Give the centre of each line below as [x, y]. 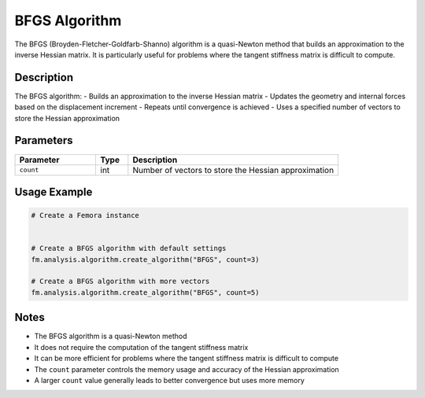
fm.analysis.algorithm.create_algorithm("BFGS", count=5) [145, 292]
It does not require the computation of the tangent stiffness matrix [141, 347]
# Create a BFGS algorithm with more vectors [120, 282]
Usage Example [54, 192]
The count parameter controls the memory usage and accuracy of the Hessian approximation [187, 369]
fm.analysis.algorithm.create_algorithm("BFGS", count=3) [145, 259]
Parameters [44, 140]
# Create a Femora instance [85, 216]
